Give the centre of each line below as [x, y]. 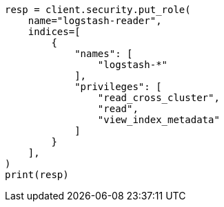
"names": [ [104, 54]
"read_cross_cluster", [159, 98]
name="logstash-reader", [95, 21]
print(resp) [37, 175]
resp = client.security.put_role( [98, 10]
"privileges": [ [118, 87]
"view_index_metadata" [159, 120]
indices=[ [54, 32]
